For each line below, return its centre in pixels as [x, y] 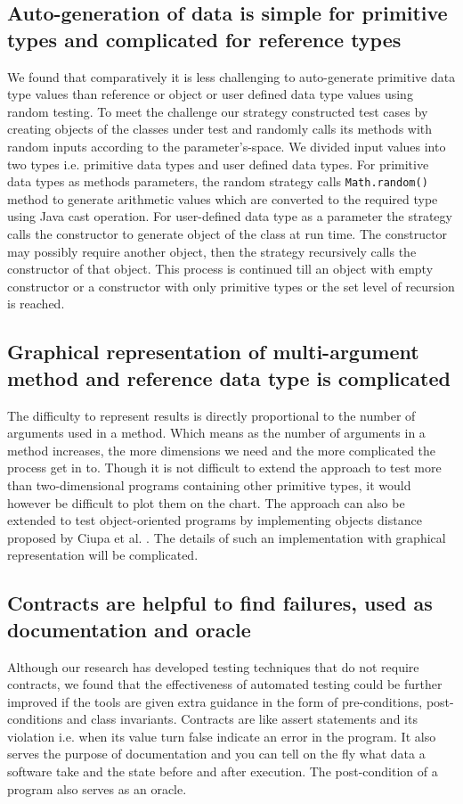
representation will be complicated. [103, 555]
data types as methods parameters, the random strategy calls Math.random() [218, 181]
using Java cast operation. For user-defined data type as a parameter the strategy [230, 216]
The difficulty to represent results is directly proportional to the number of [211, 415]
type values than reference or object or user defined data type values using [210, 94]
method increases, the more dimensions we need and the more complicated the [222, 450]
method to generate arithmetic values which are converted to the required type [223, 198]
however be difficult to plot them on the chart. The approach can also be [206, 502]
